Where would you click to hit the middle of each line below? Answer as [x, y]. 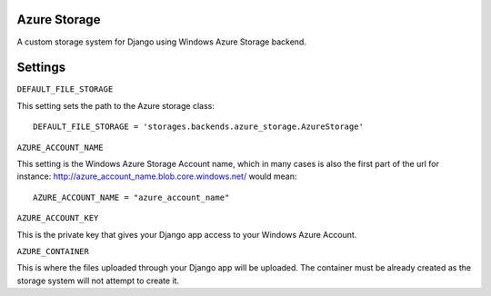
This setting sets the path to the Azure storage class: [116, 105]
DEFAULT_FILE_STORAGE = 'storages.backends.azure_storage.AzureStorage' [198, 127]
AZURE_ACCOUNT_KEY [58, 218]
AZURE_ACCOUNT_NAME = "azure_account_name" [131, 197]
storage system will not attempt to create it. [98, 281]
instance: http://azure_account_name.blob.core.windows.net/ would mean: [157, 176]
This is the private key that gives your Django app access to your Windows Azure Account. [187, 234]
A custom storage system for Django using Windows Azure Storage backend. [161, 42]
